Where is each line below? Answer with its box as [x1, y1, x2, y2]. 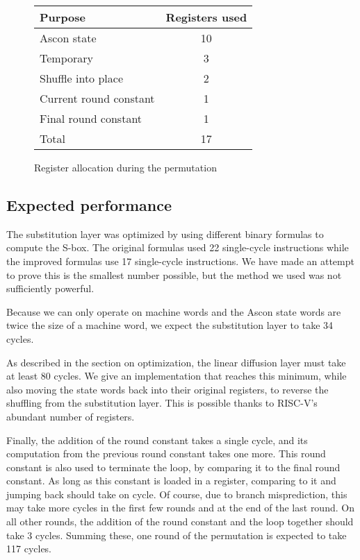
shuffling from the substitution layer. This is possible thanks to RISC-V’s [6, 396, 318, 410]
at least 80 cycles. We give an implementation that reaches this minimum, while [6, 368, 347, 383]
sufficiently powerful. [6, 281, 95, 296]
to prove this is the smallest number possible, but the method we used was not [6, 267, 342, 282]
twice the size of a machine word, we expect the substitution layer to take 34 [6, 318, 334, 332]
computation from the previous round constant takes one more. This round [6, 446, 326, 461]
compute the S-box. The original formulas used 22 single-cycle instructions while [6, 240, 349, 255]
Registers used [165, 9, 247, 25]
